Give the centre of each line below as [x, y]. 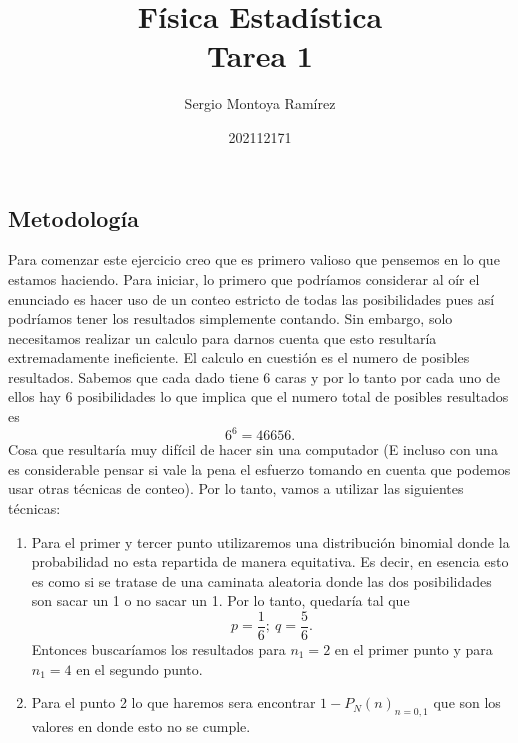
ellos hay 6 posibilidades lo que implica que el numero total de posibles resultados [258, 396]
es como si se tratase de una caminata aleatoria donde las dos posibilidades [261, 580]
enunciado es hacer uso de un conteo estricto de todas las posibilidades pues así [251, 298]
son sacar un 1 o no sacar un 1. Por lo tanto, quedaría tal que [220, 600]
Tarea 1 [260, 55]
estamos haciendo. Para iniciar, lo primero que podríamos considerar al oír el [244, 278]
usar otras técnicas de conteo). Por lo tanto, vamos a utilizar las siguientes [236, 488]
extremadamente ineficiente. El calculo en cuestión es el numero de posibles [239, 357]
